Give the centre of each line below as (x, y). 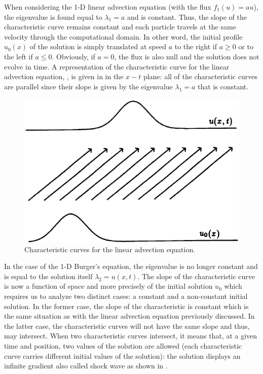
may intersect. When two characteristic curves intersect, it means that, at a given (131, 336)
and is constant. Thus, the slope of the (187, 16)
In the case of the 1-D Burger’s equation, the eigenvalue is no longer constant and (131, 266)
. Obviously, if (73, 56)
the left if (18, 56)
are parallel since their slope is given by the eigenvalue (88, 86)
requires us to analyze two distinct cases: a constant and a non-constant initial (126, 296)
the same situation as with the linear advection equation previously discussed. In (129, 316)
